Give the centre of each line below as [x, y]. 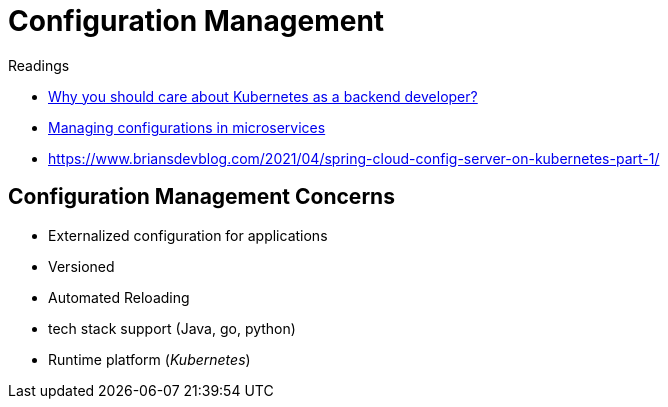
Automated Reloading [119, 297]
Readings [39, 65]
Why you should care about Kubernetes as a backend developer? [263, 96]
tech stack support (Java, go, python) [172, 328]
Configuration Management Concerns [201, 197]
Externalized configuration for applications [188, 235]
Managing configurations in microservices [187, 127]
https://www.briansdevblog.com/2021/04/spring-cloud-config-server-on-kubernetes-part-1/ [354, 158]
